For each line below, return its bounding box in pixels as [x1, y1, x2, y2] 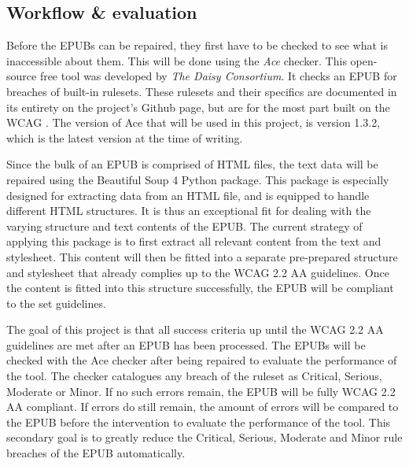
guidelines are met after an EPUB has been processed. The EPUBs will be [6, 336, 366, 353]
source [6, 68, 37, 84]
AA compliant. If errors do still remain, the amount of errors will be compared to [6, 398, 399, 415]
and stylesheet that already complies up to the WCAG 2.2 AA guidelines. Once [6, 264, 389, 280]
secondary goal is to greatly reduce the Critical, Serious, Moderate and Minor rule [6, 429, 403, 446]
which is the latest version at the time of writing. [6, 129, 243, 146]
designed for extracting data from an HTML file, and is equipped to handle [6, 187, 370, 203]
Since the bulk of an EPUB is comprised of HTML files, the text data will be [6, 156, 378, 172]
